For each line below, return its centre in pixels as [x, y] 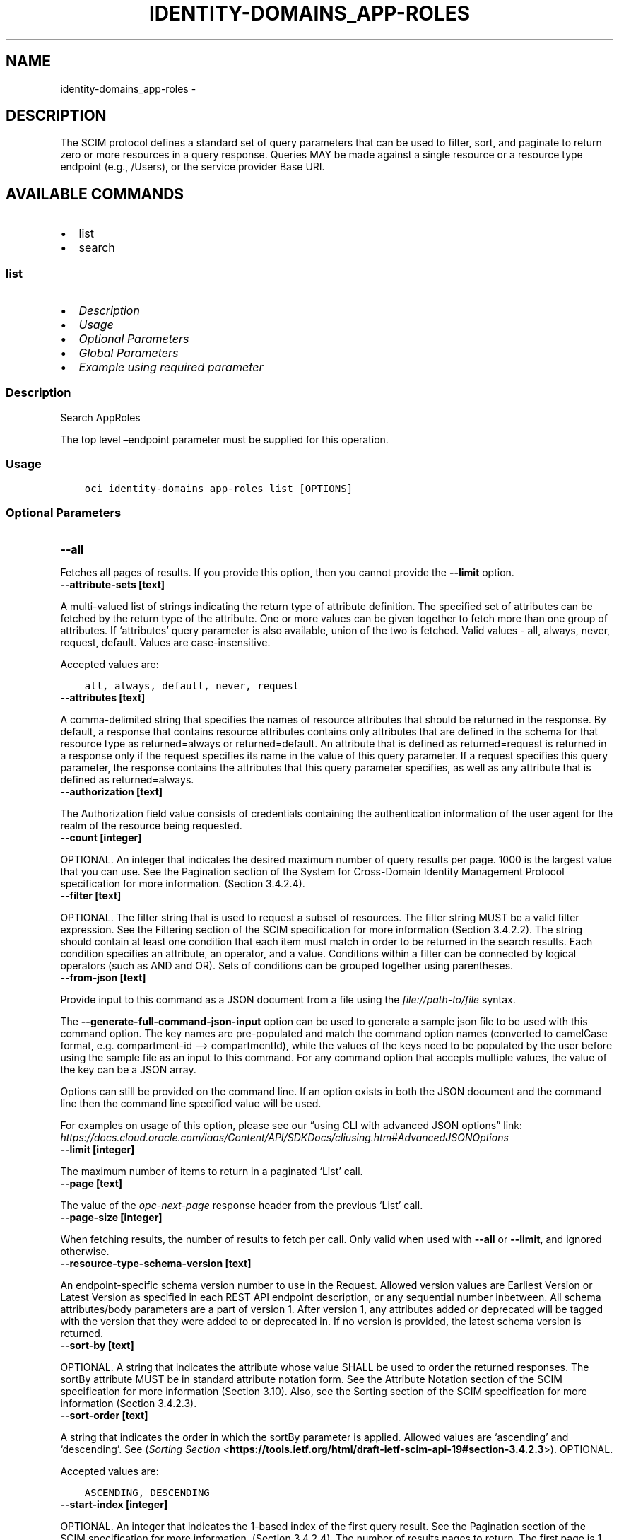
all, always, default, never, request [192, 686]
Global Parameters [129, 353]
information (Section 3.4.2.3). [129, 1404]
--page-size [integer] [111, 1218]
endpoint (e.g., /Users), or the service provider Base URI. [193, 167]
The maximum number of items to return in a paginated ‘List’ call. [212, 1172]
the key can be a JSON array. [128, 1070]
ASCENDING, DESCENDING [147, 1493]
